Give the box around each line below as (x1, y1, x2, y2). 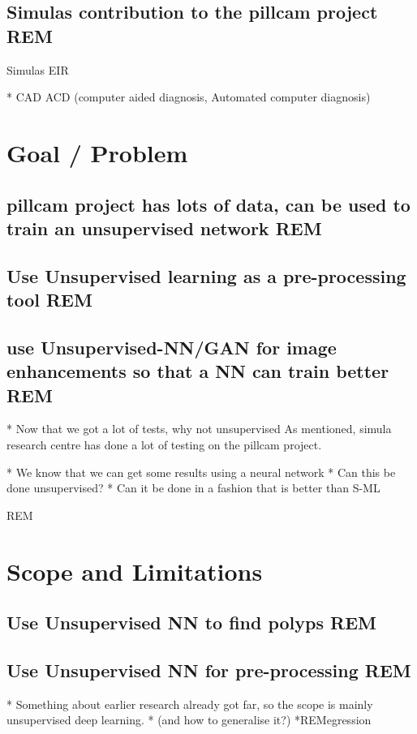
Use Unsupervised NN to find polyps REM (6, 610, 376, 635)
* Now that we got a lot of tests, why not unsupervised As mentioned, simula (6, 420, 392, 437)
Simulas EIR (6, 61, 69, 78)
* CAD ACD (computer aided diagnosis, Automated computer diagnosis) (6, 88, 371, 105)
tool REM (6, 287, 92, 312)
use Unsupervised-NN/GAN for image (6, 334, 337, 359)
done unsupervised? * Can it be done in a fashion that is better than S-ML (6, 479, 380, 496)
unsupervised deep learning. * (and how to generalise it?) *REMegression (6, 711, 372, 728)
